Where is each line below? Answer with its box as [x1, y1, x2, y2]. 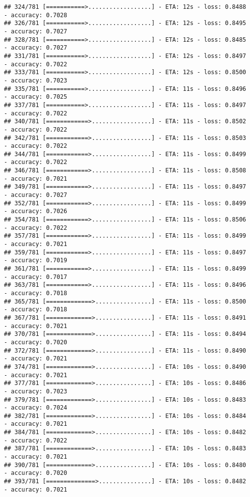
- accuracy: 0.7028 [4, 11, 67, 19]
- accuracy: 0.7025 [4, 93, 67, 101]
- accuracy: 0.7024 [4, 404, 67, 412]
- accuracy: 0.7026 [4, 208, 67, 215]
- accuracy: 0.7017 [4, 273, 67, 280]
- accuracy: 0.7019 [4, 257, 67, 264]
